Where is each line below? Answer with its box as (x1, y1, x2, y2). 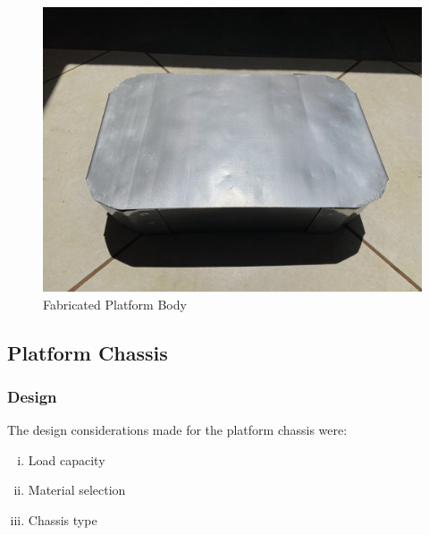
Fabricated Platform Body (43, 294, 187, 313)
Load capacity (28, 450, 105, 469)
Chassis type (28, 510, 97, 529)
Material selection (28, 480, 126, 499)
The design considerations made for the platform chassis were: (7, 420, 348, 439)
